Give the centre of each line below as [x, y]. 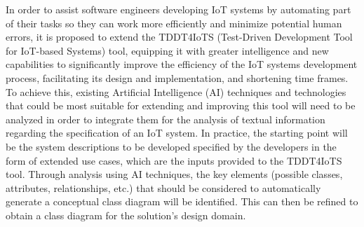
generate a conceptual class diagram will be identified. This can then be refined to [182, 201]
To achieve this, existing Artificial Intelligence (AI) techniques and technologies [176, 91]
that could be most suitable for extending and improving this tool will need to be [181, 105]
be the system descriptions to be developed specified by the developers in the [171, 146]
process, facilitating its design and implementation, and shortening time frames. [177, 77]
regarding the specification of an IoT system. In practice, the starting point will [177, 133]
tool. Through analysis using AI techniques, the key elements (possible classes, [174, 174]
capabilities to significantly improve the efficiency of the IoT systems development [182, 64]
